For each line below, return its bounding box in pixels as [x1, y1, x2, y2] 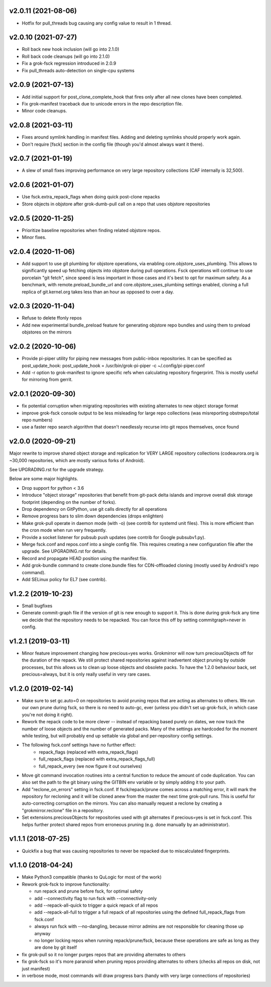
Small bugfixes [22, 603, 53, 609]
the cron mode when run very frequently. [22, 527, 107, 533]
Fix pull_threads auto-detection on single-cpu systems [22, 67, 135, 73]
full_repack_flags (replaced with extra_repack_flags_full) [39, 756, 156, 762]
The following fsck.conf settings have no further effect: [22, 742, 136, 748]
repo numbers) [22, 417, 53, 423]
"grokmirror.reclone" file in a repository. [22, 807, 104, 813]
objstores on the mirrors [22, 329, 72, 335]
